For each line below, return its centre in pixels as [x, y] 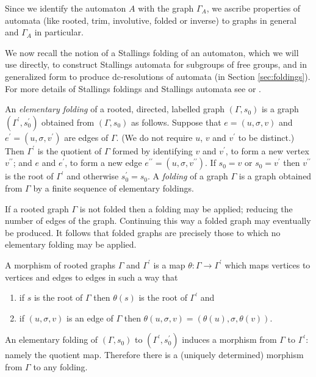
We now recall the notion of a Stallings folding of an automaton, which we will [152, 52]
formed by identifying [153, 150]
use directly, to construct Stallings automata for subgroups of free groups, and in [156, 64]
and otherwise [93, 176]
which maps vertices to [268, 264]
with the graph [166, 8]
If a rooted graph [37, 208]
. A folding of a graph [188, 176]
